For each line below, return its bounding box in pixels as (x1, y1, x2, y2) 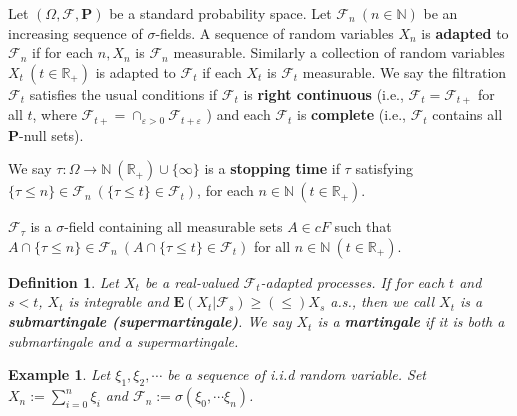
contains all (432, 104, 503, 125)
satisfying (355, 158, 414, 179)
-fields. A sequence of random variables (155, 22, 394, 43)
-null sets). (19, 124, 84, 145)
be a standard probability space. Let (109, 3, 332, 23)
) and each (206, 104, 271, 125)
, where (32, 104, 77, 125)
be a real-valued (144, 271, 239, 292)
